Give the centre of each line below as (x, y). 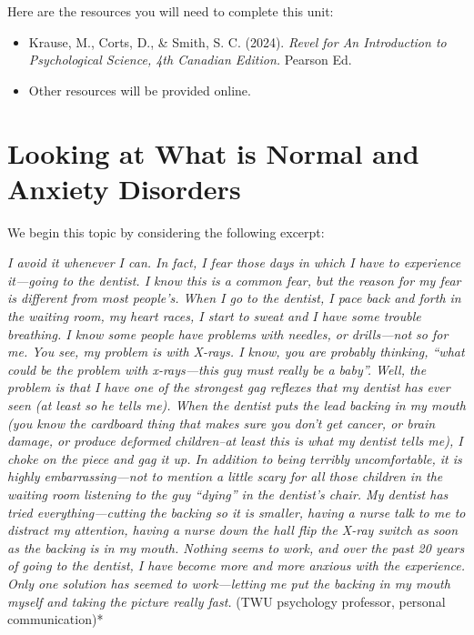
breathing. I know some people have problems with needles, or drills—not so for (228, 333)
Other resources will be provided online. (140, 90)
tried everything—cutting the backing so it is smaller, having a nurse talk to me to (237, 512)
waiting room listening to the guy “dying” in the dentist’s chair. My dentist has (228, 494)
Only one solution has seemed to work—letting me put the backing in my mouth (229, 583)
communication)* (55, 619)
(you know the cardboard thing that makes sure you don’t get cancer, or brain (222, 423)
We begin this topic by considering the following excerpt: (166, 232)
